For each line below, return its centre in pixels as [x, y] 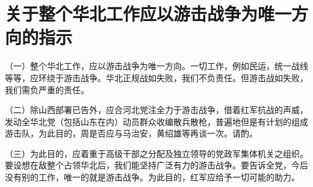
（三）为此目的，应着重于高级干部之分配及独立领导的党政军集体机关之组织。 [156, 153]
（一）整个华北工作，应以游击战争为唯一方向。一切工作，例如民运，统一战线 [156, 66]
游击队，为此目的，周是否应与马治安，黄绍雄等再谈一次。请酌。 [131, 133]
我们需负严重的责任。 [47, 89]
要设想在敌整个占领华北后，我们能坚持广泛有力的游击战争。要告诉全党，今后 [156, 165]
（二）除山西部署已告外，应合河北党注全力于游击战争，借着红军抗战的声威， [156, 110]
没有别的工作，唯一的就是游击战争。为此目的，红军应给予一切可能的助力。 [152, 177]
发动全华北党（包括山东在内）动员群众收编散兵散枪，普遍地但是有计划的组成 [156, 121]
